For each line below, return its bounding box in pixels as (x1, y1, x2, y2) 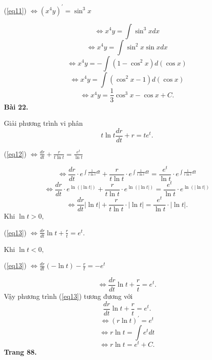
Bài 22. (4, 101, 28, 112)
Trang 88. (4, 347, 37, 357)
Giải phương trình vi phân (4, 118, 83, 128)
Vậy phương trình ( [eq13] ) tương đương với (4, 291, 133, 301)
